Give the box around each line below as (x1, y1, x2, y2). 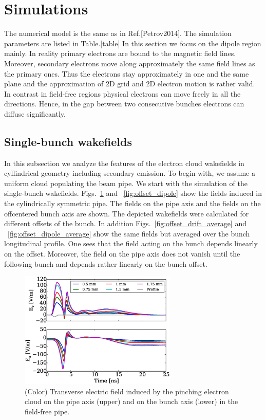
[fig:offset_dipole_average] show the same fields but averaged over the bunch (8, 228, 250, 239)
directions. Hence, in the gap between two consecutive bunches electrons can (4, 98, 244, 109)
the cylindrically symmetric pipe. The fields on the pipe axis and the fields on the (4, 198, 261, 209)
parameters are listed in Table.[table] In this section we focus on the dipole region (4, 38, 261, 48)
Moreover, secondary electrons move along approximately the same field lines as (4, 58, 255, 68)
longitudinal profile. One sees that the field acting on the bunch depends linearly (4, 238, 258, 249)
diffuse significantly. (4, 108, 66, 119)
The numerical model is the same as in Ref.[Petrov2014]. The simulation (4, 28, 232, 39)
